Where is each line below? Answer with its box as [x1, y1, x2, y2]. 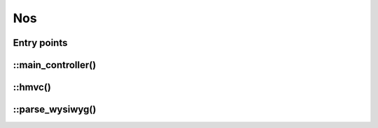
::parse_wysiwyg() [13, 104, 97, 115]
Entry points [13, 37, 68, 49]
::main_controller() [13, 59, 97, 71]
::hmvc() [13, 81, 52, 93]
